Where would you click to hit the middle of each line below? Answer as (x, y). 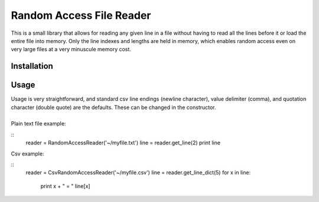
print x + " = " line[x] (66, 186)
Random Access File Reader (81, 15)
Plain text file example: (38, 124)
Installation (32, 66)
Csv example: (27, 154)
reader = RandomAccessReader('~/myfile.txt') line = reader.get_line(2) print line (123, 143)
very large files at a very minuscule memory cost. (71, 49)
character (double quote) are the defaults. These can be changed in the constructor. (113, 107)
